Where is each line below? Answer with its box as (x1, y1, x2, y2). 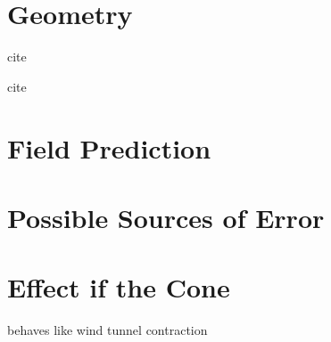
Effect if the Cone (7, 269, 230, 305)
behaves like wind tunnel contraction (7, 321, 208, 339)
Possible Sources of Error (7, 199, 325, 235)
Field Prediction (7, 129, 211, 166)
